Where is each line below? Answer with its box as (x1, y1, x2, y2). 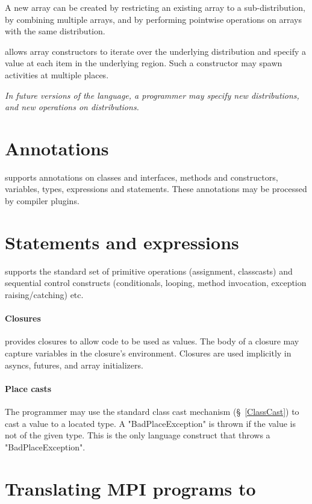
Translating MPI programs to (5, 476, 256, 500)
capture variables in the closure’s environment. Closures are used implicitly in (5, 346, 292, 359)
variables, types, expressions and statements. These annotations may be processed (5, 182, 307, 195)
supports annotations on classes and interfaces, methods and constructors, (5, 170, 278, 183)
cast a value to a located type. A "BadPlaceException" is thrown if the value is (5, 417, 296, 429)
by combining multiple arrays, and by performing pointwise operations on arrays (5, 13, 302, 25)
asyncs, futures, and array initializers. (5, 358, 143, 371)
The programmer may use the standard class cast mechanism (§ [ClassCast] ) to (5, 405, 299, 417)
